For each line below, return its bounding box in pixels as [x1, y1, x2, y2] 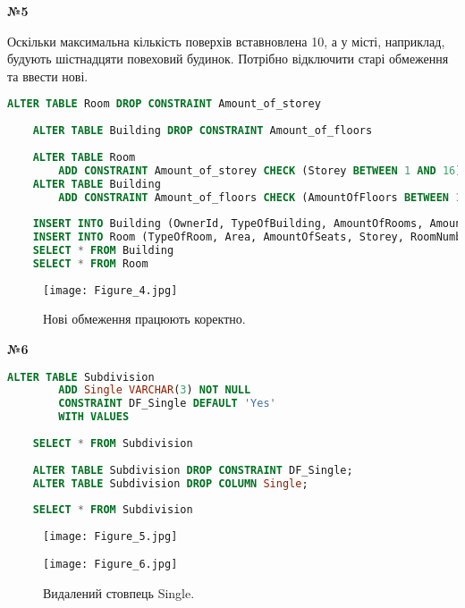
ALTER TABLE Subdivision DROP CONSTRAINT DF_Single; [32, 463, 353, 477]
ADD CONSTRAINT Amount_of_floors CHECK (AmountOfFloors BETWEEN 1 [58, 190, 462, 204]
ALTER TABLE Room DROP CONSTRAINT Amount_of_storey [7, 97, 321, 111]
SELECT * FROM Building [32, 244, 174, 257]
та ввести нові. [7, 66, 89, 85]
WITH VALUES [58, 410, 130, 424]
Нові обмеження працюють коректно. [43, 309, 246, 328]
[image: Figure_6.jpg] [43, 557, 178, 570]
